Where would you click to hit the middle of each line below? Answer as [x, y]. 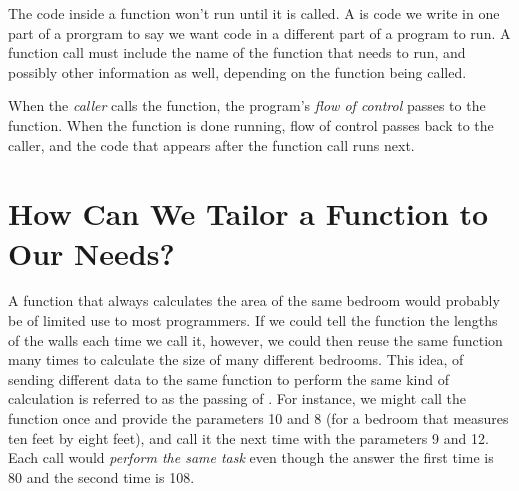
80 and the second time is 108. [101, 476]
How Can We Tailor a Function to [248, 213]
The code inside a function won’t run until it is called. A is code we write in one [254, 13]
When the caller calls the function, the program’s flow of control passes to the [247, 105]
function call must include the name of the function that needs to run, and [237, 52]
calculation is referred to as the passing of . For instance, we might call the [237, 398]
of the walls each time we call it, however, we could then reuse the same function [255, 339]
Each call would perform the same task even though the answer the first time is [251, 457]
